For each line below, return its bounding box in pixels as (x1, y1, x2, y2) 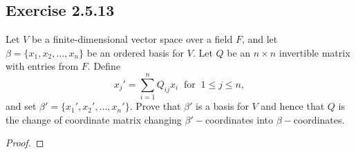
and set (6, 99, 37, 113)
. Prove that (129, 99, 181, 113)
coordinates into (205, 112, 274, 126)
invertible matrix (279, 45, 350, 59)
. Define (87, 59, 121, 73)
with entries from (6, 59, 79, 73)
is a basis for (195, 99, 249, 113)
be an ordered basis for (86, 45, 185, 59)
